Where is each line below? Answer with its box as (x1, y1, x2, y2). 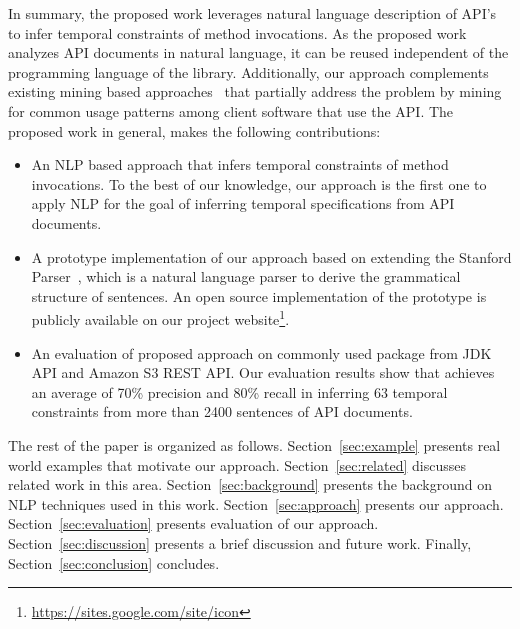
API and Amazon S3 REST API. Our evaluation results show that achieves (31, 362, 495, 383)
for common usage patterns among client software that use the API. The (8, 100, 454, 121)
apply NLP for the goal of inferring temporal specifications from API (31, 193, 455, 214)
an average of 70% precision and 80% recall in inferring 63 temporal (31, 381, 448, 402)
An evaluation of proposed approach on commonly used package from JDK (31, 342, 492, 363)
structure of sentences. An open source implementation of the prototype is (31, 285, 487, 306)
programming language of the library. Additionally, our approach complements (8, 61, 489, 82)
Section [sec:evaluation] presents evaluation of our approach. (8, 513, 379, 534)
